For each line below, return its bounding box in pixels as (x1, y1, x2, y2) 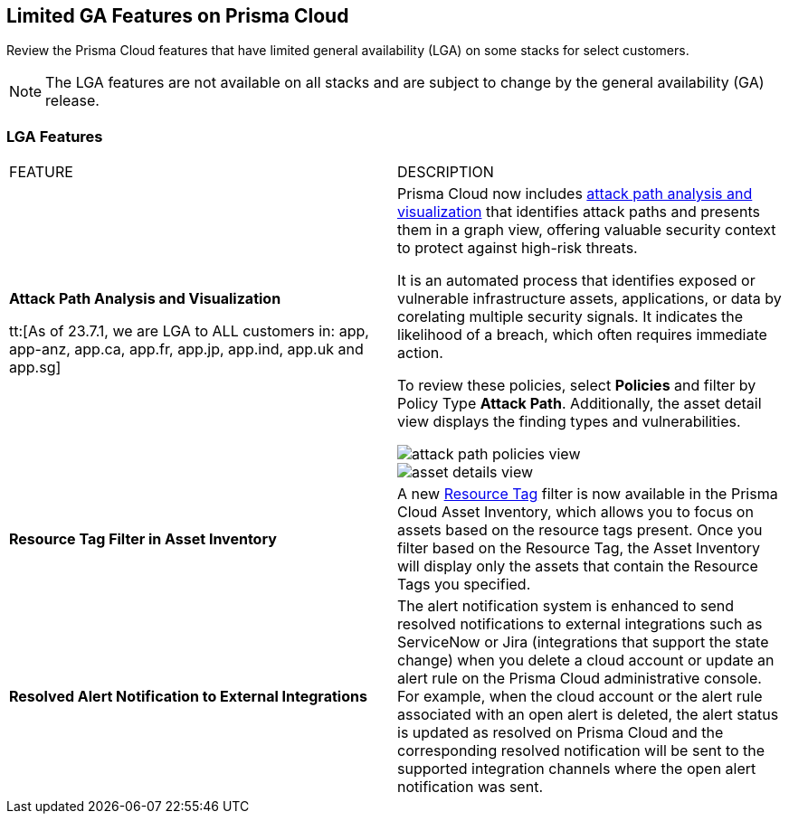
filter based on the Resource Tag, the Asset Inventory (397, 539, 761, 558)
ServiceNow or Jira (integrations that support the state (397, 633, 769, 652)
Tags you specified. (397, 575, 531, 594)
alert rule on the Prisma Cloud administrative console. (397, 669, 762, 688)
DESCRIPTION (397, 163, 494, 182)
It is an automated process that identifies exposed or (397, 271, 756, 290)
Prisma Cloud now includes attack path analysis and (397, 184, 753, 203)
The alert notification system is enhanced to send (397, 597, 734, 616)
